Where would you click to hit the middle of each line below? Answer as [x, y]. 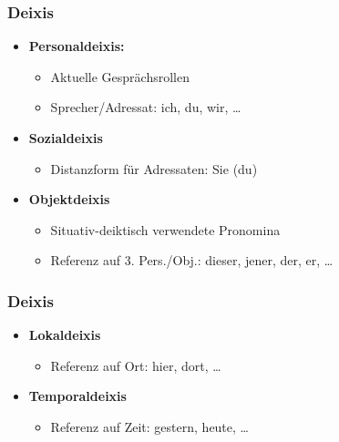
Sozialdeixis [66, 138]
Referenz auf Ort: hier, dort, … [136, 365]
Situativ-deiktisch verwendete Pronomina [165, 229]
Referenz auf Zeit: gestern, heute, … [149, 426]
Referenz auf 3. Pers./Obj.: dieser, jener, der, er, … [192, 260]
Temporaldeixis [77, 396]
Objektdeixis [69, 199]
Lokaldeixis [65, 335]
